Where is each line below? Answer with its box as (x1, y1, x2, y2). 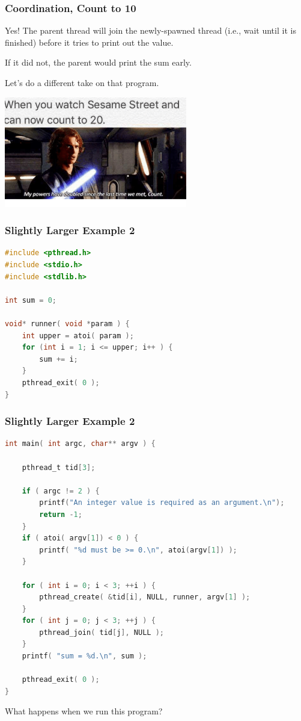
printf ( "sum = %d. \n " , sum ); (22, 652, 147, 661)
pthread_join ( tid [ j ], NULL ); (39, 628, 164, 637)
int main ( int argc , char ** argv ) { (5, 439, 156, 448)
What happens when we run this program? (5, 705, 163, 717)
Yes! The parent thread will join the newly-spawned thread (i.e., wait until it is (5, 24, 296, 37)
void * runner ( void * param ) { (5, 320, 130, 328)
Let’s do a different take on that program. (5, 76, 159, 88)
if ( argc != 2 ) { (22, 486, 100, 495)
